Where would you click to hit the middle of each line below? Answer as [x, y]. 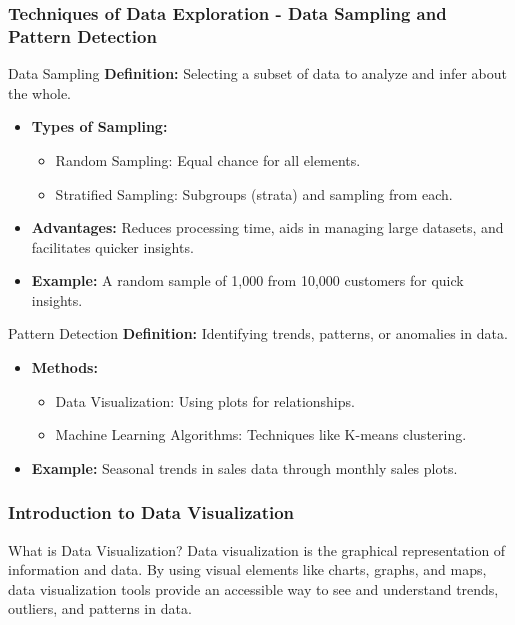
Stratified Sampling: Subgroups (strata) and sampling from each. [254, 193]
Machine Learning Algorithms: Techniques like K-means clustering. [261, 434]
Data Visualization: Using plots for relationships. [205, 400]
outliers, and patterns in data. [100, 608]
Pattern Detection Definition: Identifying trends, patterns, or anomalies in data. [258, 333]
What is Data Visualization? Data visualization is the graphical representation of [257, 549]
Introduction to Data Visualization [151, 512]
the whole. [39, 92]
